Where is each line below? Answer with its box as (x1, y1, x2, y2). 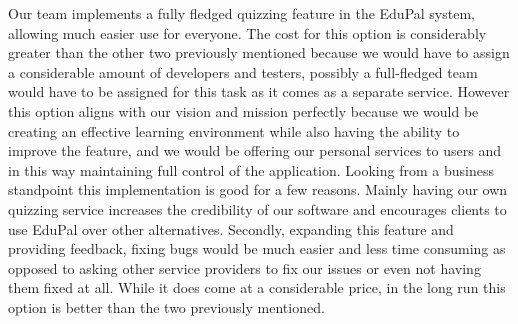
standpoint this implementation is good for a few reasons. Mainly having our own (8, 179, 508, 200)
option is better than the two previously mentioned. (8, 296, 325, 317)
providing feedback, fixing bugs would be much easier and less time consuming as (8, 238, 506, 259)
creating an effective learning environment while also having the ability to (8, 120, 460, 141)
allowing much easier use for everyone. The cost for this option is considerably (8, 22, 487, 43)
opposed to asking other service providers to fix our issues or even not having (8, 257, 481, 278)
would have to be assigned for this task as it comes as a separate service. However (8, 81, 510, 102)
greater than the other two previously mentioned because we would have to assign (8, 42, 510, 63)
